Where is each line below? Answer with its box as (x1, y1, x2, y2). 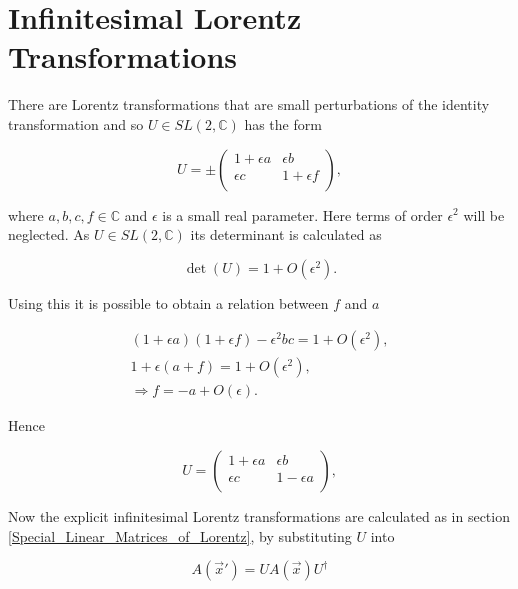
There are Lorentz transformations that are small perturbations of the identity (8, 94, 490, 115)
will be (463, 204, 505, 225)
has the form (244, 113, 322, 134)
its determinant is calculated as (190, 224, 382, 245)
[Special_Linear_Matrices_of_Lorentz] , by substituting (8, 525, 352, 546)
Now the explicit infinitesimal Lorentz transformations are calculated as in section (8, 505, 510, 526)
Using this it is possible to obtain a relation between (8, 292, 329, 313)
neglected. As (8, 224, 90, 245)
